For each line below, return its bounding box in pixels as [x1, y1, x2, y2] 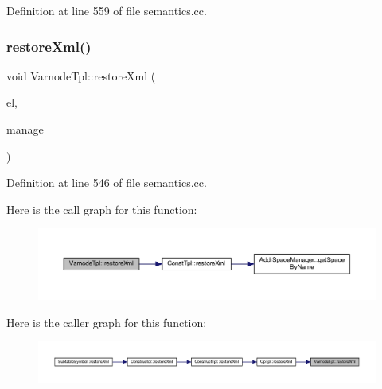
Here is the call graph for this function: [6, 200, 197, 217]
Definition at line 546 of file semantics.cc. [6, 174, 207, 191]
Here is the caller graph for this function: [6, 313, 207, 330]
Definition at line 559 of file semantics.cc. [6, 2, 207, 18]
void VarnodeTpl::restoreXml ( [6, 67, 156, 84]
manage [6, 121, 44, 137]
